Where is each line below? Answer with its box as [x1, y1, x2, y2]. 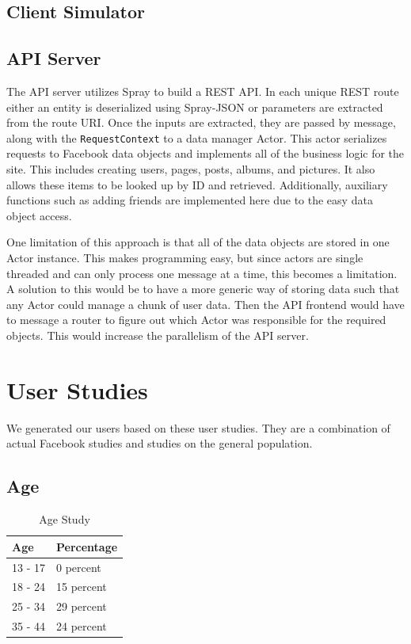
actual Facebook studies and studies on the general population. [6, 435, 313, 452]
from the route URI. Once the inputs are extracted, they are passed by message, [6, 114, 396, 131]
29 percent [56, 598, 107, 615]
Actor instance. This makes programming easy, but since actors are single [6, 249, 363, 265]
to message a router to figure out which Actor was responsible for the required [6, 311, 386, 328]
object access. [6, 207, 72, 223]
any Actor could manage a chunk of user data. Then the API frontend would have [6, 295, 405, 312]
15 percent [56, 578, 107, 595]
